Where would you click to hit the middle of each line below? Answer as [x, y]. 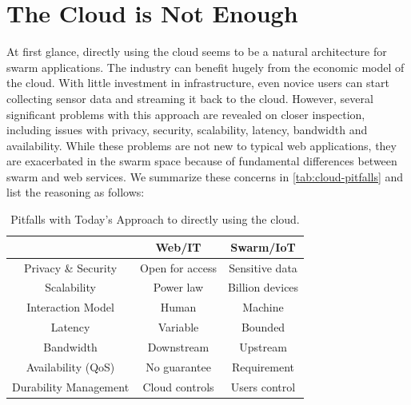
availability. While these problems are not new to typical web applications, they [202, 145]
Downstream [178, 346]
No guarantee [178, 366]
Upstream [263, 346]
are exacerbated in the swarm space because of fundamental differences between [202, 161]
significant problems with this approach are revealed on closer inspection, [186, 114]
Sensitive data [263, 267]
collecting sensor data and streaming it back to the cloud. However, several [190, 98]
